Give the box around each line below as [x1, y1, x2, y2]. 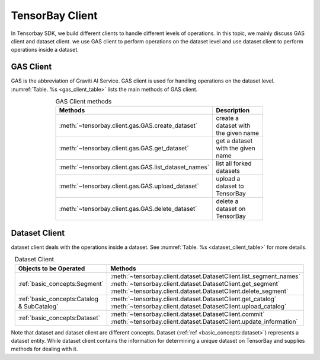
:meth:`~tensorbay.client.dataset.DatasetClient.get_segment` [110, 279, 280, 288]
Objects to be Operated [18, 264, 85, 273]
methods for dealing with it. [11, 345, 78, 353]
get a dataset [216, 137, 253, 145]
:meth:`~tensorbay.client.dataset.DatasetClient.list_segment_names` [110, 272, 300, 280]
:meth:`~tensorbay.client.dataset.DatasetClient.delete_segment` [110, 287, 289, 295]
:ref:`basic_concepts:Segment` [18, 279, 104, 288]
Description [216, 106, 250, 115]
